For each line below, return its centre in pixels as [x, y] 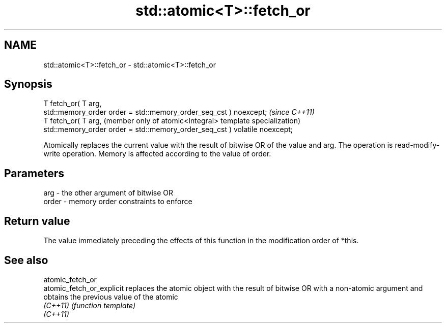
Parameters [34, 173]
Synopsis [28, 84]
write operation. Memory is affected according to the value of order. [157, 154]
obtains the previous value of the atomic [111, 297]
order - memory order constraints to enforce [118, 202]
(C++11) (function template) [90, 305]
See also [26, 260]
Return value [37, 221]
